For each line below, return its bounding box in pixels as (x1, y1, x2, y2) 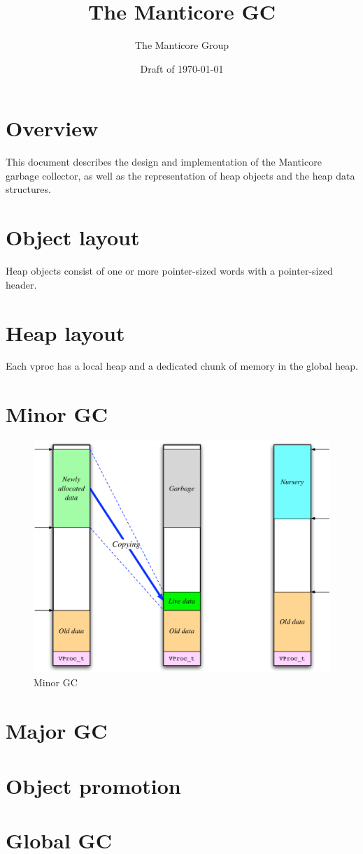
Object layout (6, 223, 140, 252)
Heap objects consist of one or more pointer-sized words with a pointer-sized (6, 263, 333, 278)
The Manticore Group (135, 38, 229, 52)
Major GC (6, 716, 108, 745)
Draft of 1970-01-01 (140, 61, 224, 75)
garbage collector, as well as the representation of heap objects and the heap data (6, 168, 355, 182)
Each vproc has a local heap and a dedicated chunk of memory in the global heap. (6, 359, 358, 373)
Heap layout (6, 318, 125, 347)
